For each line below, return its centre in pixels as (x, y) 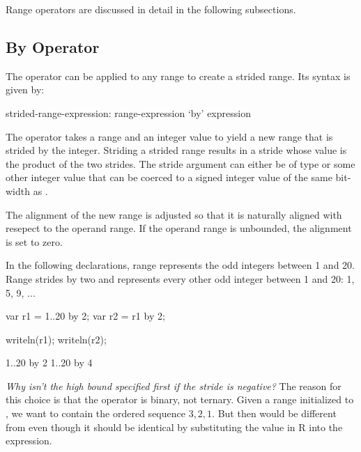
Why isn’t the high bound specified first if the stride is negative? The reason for (174, 385)
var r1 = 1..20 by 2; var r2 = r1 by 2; (85, 316)
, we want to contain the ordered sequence (95, 413)
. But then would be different (274, 413)
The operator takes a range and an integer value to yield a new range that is (169, 136)
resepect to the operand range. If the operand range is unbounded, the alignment (179, 228)
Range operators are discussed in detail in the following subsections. (151, 9)
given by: (25, 89)
